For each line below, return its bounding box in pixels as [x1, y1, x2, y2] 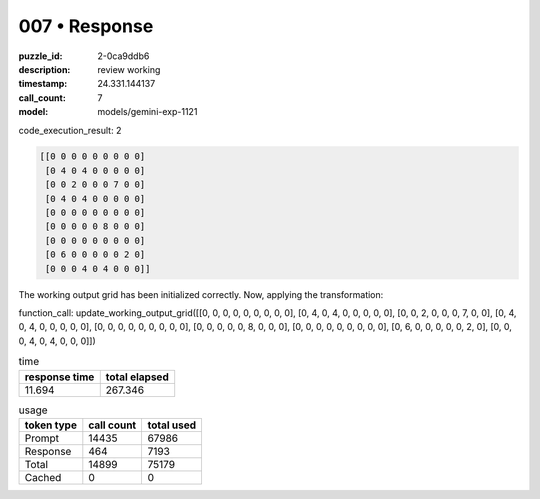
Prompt [24, 431, 60, 445]
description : [18, 63, 71, 75]
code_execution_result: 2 [18, 124, 122, 136]
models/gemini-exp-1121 [97, 106, 198, 118]
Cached [24, 470, 62, 484]
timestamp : [18, 78, 68, 90]
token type [24, 418, 77, 432]
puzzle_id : [18, 50, 63, 62]
